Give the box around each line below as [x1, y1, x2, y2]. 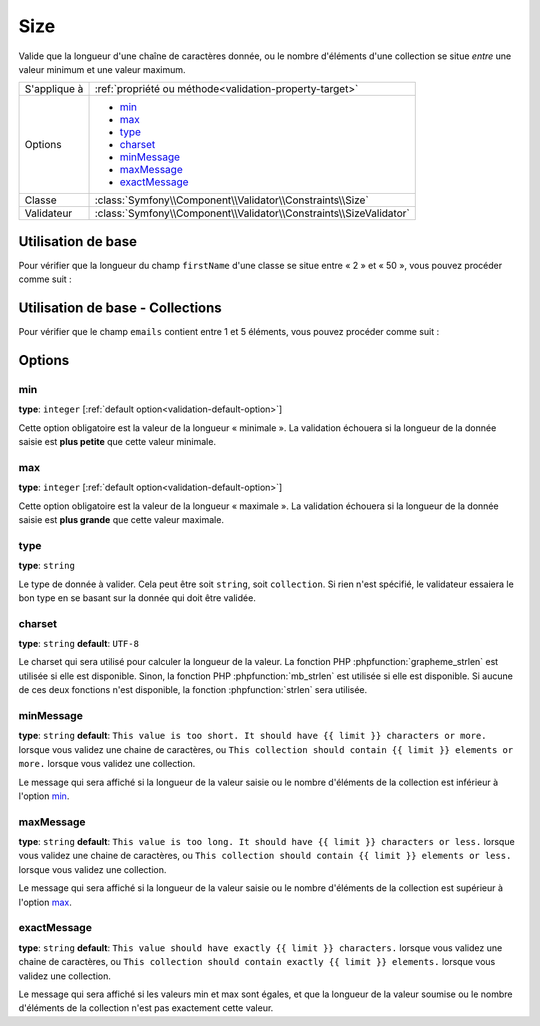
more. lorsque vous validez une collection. [18, 758, 196, 770]
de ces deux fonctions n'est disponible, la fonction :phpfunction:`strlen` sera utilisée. [18, 684, 368, 696]
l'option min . [18, 790, 70, 802]
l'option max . [18, 896, 72, 908]
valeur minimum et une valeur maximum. [18, 63, 186, 75]
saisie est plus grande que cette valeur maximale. [18, 514, 225, 525]
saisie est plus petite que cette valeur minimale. [18, 436, 217, 448]
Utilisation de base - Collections [18, 300, 222, 317]
